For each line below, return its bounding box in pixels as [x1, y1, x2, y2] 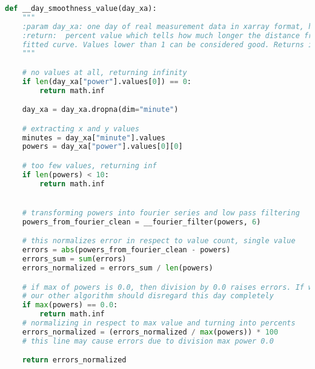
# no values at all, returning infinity [22, 68, 187, 77]
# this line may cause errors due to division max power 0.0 [22, 336, 274, 345]
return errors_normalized [22, 356, 127, 365]
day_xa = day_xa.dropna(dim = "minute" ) [22, 105, 179, 114]
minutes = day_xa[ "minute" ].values [22, 133, 165, 142]
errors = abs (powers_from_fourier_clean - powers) [22, 246, 231, 255]
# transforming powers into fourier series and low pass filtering [22, 208, 300, 217]
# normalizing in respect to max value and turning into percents [22, 319, 296, 327]
